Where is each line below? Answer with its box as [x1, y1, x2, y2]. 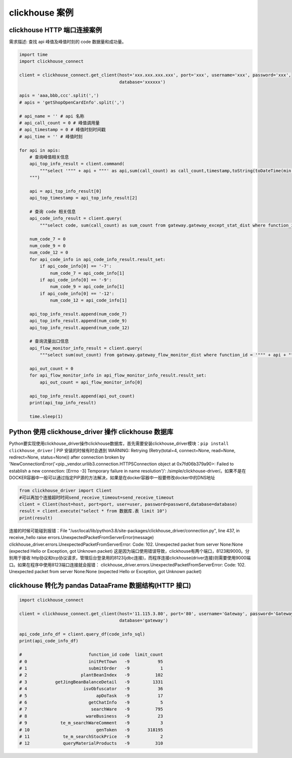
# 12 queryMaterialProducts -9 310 [19, 740, 163, 746]
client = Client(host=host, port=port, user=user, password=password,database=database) [19, 501, 238, 507]
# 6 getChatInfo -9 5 [19, 699, 163, 705]
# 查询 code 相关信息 [29, 209, 76, 215]
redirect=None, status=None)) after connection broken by [9, 454, 125, 460]
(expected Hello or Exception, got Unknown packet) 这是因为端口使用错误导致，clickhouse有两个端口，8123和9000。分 [9, 548, 250, 554]
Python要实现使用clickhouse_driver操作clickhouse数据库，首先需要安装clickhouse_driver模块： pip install [9, 440, 229, 446]
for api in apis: [19, 147, 61, 153]
